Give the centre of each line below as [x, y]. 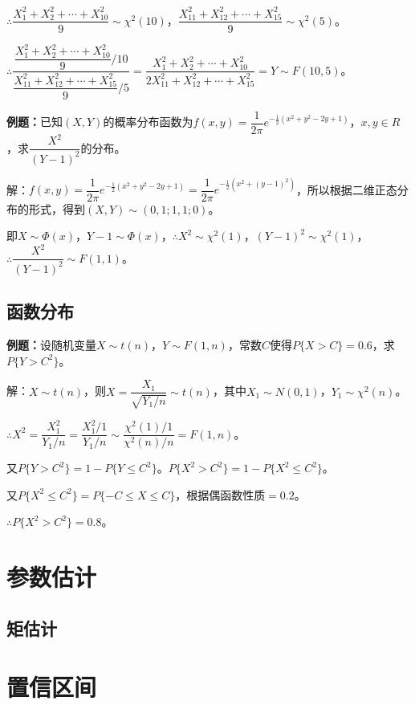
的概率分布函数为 [148, 122]
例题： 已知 [35, 122]
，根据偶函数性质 [220, 494]
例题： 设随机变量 [51, 344]
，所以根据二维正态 [346, 189]
